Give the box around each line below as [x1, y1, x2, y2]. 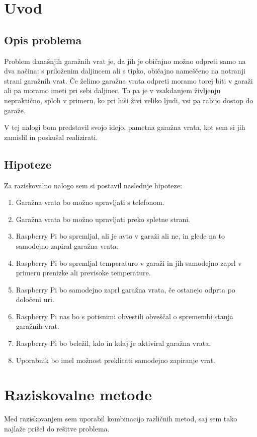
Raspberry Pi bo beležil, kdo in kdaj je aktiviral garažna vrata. [16, 338, 211, 348]
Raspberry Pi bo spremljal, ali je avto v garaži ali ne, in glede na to [16, 231, 225, 241]
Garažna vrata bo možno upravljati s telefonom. [16, 197, 164, 207]
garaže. [4, 105, 26, 115]
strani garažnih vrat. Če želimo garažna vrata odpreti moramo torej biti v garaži [4, 75, 253, 86]
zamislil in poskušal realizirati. [4, 131, 98, 142]
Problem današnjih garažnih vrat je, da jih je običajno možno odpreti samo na [4, 55, 246, 66]
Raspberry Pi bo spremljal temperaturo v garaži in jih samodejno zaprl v [16, 257, 242, 268]
